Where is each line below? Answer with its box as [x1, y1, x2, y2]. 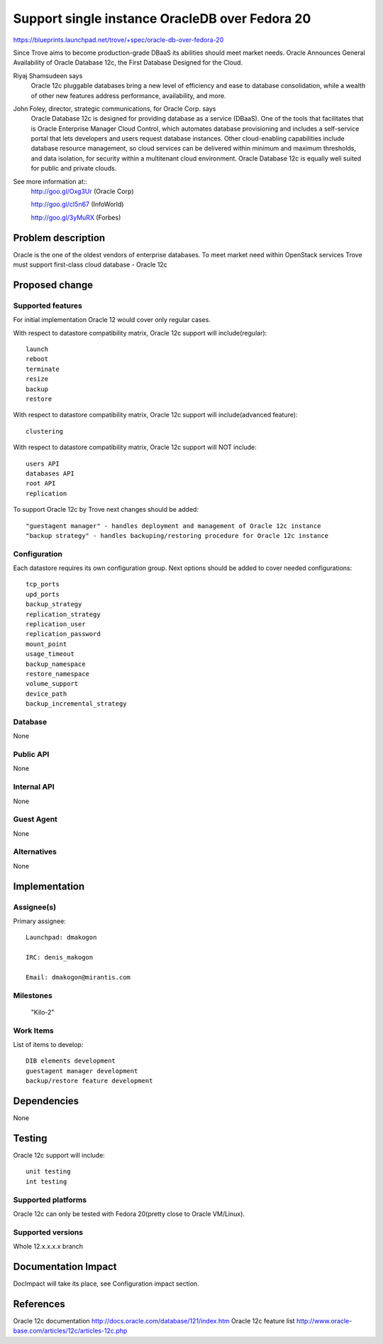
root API [26, 480, 56, 488]
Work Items [13, 1026, 54, 1036]
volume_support [26, 679, 79, 688]
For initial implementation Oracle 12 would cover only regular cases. [13, 316, 211, 324]
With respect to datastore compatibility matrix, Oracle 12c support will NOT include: [13, 443, 257, 451]
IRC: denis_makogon [26, 953, 94, 962]
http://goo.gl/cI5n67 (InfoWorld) [30, 200, 124, 209]
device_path [26, 689, 67, 698]
